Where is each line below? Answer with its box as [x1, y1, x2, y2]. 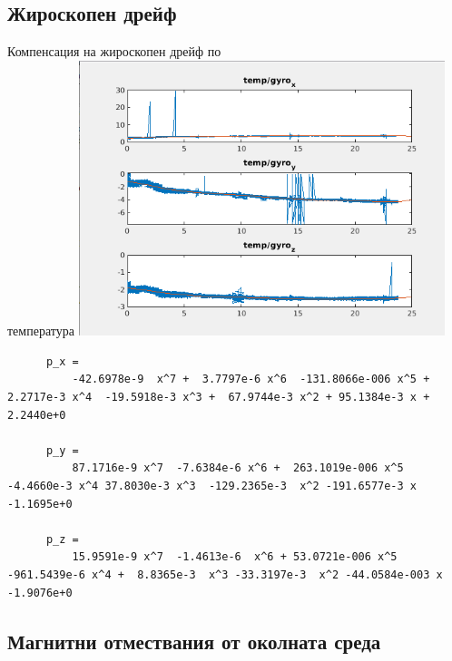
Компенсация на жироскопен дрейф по [7, 42, 221, 61]
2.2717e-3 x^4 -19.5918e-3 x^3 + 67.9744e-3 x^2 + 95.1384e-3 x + [7, 391, 430, 404]
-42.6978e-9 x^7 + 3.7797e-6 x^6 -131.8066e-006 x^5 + [72, 373, 430, 386]
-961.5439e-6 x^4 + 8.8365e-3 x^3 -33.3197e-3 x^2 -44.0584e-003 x [7, 568, 443, 581]
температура [7, 321, 74, 340]
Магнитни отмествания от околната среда [7, 627, 381, 655]
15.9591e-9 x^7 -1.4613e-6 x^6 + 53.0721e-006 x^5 [72, 550, 398, 564]
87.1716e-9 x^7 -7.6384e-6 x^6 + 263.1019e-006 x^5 [72, 462, 404, 475]
